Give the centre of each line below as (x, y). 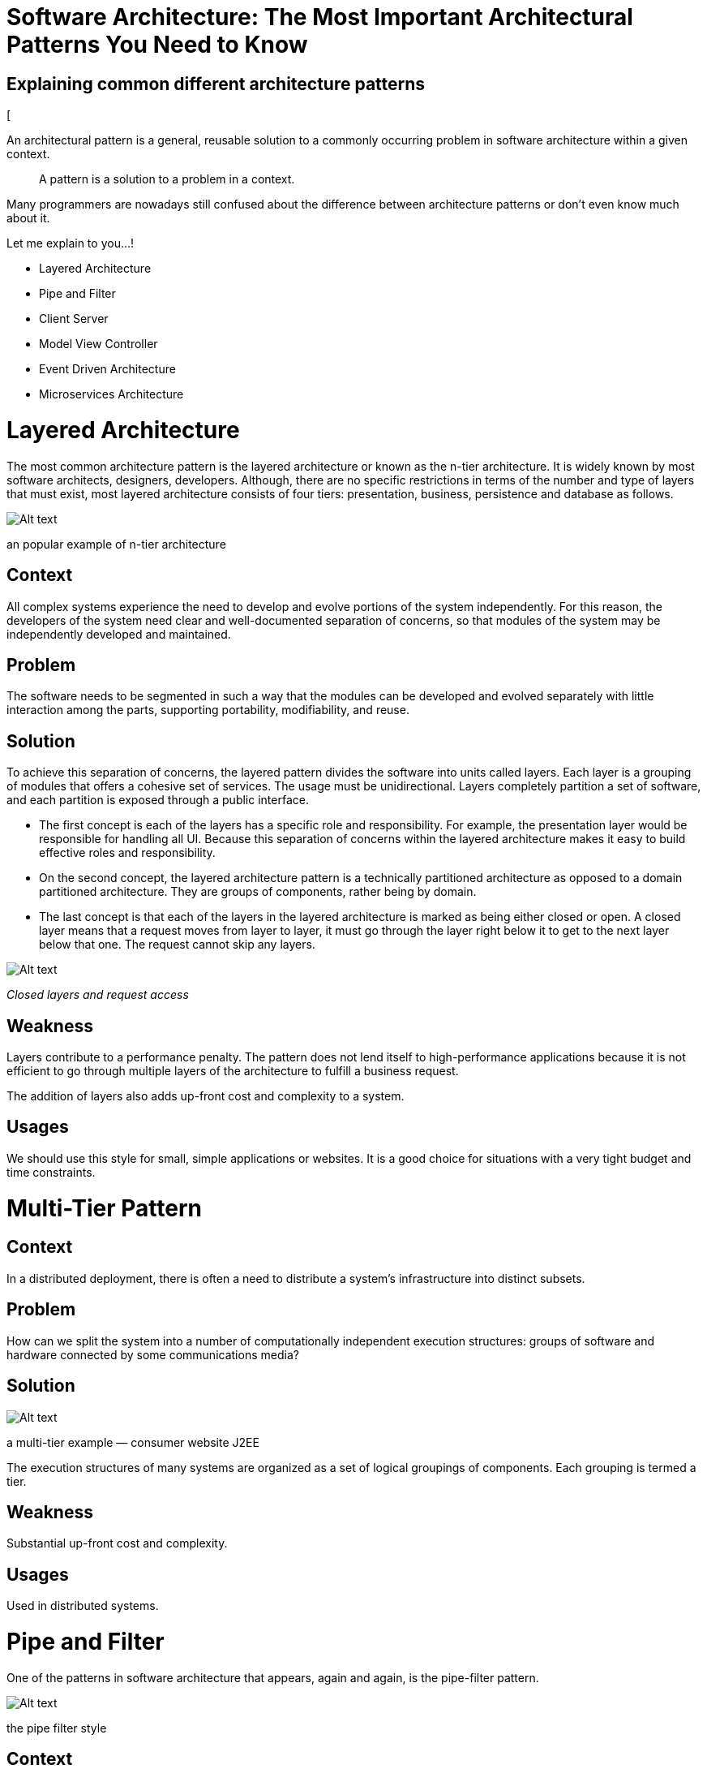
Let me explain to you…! (71, 243)
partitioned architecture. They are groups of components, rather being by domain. (258, 892)
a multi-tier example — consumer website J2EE (133, 1442)
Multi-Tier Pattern (104, 1208)
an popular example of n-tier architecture (116, 544)
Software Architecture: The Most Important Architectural (320, 17)
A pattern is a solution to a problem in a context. (167, 179)
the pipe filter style (57, 1728)
